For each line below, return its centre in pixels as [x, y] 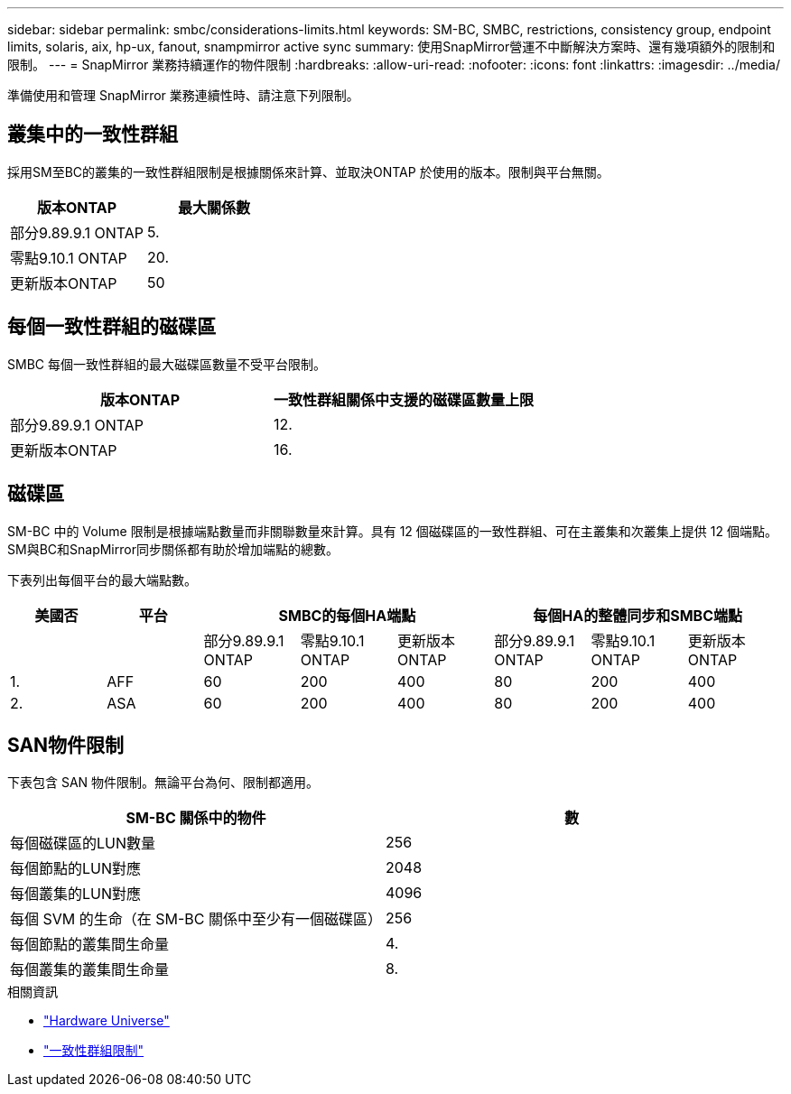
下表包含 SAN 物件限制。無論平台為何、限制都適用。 [163, 783]
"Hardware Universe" [107, 1021]
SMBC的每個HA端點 [347, 615]
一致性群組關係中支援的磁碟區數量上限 [404, 399]
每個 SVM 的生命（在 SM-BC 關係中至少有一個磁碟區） [196, 919]
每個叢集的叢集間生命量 [90, 970]
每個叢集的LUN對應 [76, 894]
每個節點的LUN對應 [76, 869]
